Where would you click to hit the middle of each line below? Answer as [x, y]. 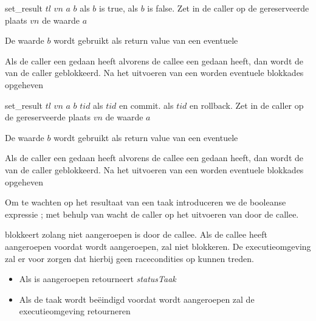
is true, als [118, 8]
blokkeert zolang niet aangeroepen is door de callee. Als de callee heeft [136, 234]
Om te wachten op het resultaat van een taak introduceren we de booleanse [146, 202]
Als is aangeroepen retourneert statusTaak [98, 279]
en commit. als [146, 105]
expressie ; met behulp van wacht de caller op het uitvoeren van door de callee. [152, 214]
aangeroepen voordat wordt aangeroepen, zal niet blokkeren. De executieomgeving [158, 246]
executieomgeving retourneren [75, 311]
